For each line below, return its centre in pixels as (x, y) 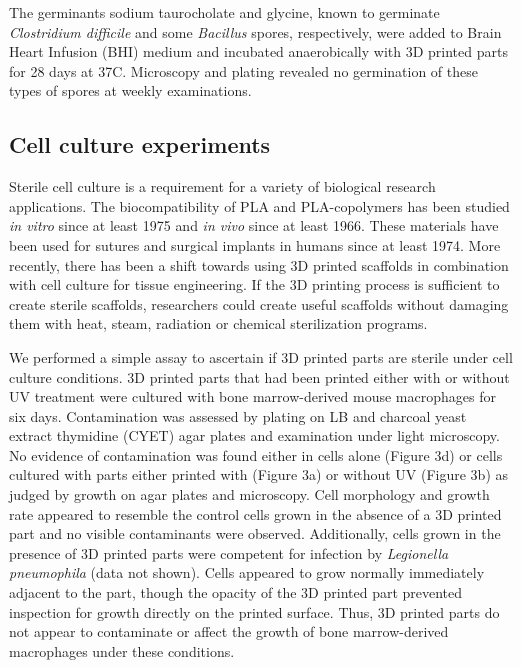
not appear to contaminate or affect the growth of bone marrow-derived (229, 631)
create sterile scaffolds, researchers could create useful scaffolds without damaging (259, 303)
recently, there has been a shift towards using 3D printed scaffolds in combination (259, 264)
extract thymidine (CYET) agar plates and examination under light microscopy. (254, 435)
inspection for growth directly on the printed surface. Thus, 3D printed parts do (254, 611)
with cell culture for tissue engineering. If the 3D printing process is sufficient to (254, 284)
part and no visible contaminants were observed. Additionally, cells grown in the (255, 533)
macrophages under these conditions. (122, 650)
